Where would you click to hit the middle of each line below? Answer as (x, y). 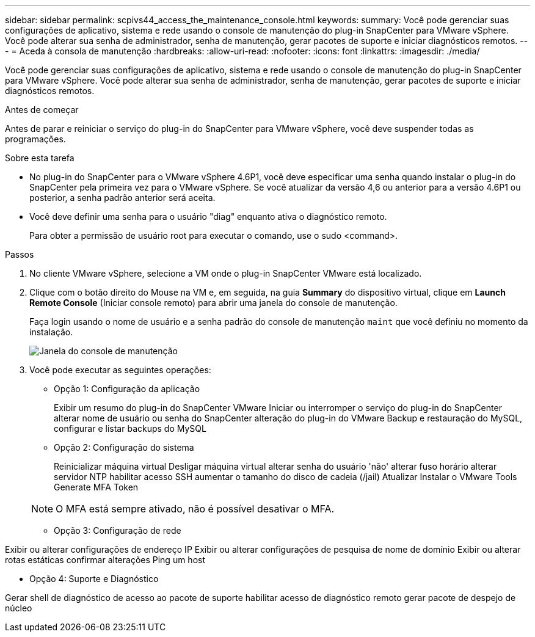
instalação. (51, 332)
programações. (35, 139)
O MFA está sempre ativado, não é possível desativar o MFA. (195, 509)
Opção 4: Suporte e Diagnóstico (94, 579)
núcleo (19, 608)
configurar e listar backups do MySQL (130, 428)
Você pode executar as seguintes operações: (120, 370)
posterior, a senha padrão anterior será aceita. (122, 198)
